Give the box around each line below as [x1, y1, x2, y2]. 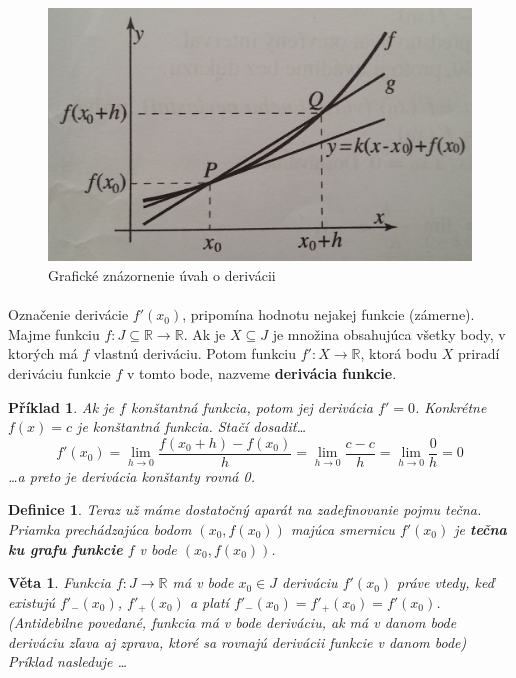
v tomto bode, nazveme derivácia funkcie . [126, 362, 397, 383]
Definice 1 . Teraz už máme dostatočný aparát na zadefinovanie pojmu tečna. [8, 499, 482, 520]
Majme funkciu [8, 323, 100, 344]
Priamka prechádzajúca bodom [8, 519, 192, 539]
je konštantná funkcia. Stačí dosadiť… [77, 416, 306, 437]
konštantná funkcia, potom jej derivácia [130, 396, 374, 417]
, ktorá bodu [360, 343, 438, 364]
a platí [189, 591, 229, 612]
